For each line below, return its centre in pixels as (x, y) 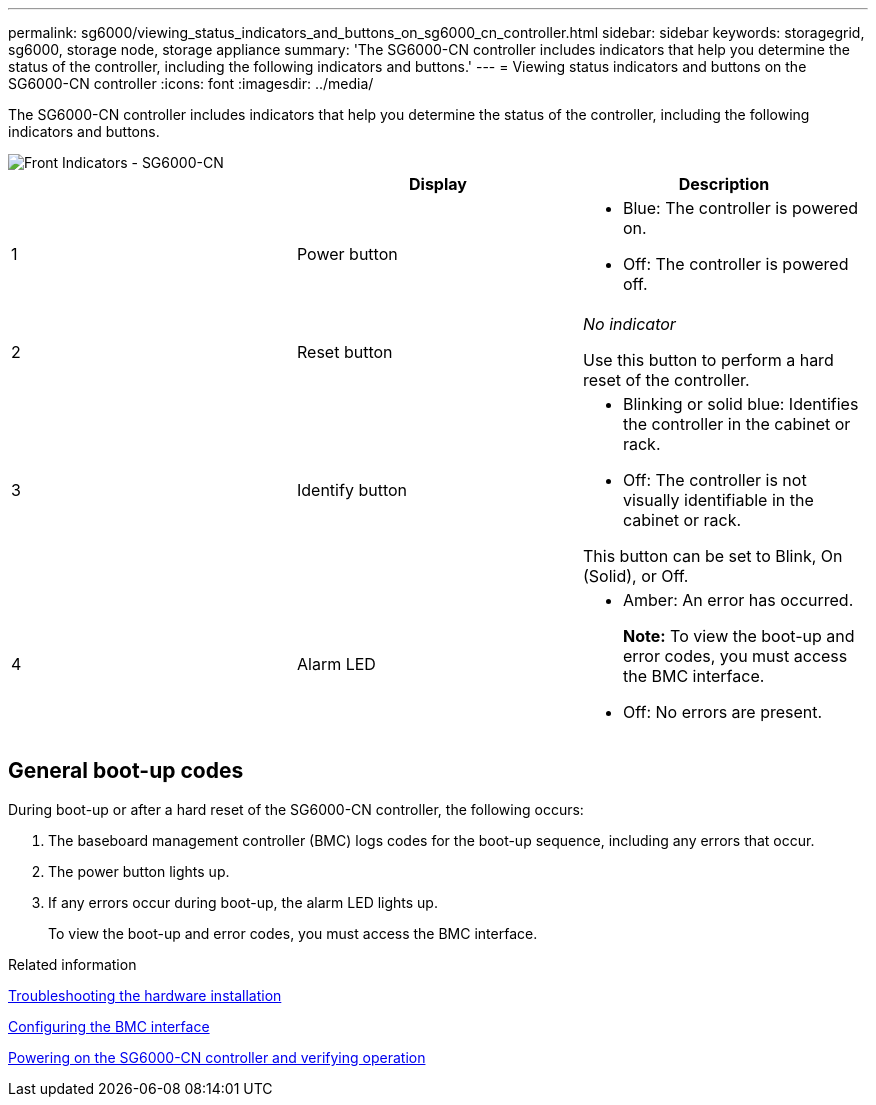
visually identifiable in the (718, 500)
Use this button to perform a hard (708, 360)
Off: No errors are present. (722, 712)
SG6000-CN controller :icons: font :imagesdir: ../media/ (191, 83)
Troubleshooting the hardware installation (145, 995)
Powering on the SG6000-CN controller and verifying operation (217, 1057)
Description (724, 184)
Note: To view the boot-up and (738, 636)
